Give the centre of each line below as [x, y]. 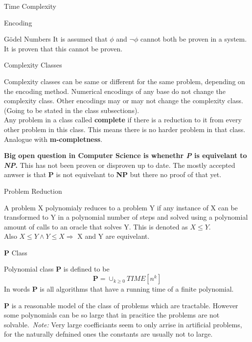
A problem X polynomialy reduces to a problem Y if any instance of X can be [121, 207]
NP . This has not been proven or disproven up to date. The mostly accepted [120, 165]
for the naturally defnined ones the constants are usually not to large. [108, 334]
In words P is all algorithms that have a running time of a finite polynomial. [119, 289]
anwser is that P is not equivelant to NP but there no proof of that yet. [113, 174]
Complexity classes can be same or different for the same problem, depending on [125, 81]
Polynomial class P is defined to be [57, 269]
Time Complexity [30, 6]
